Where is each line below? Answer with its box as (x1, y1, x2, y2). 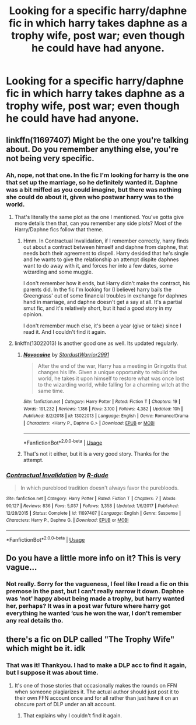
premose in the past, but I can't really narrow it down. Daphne (6, 587, 184, 596)
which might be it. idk (6, 644, 86, 654)
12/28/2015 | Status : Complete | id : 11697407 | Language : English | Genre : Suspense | (6, 510, 181, 516)
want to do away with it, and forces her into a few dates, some (23, 262, 173, 269)
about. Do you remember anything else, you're (6, 144, 179, 154)
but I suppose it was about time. (6, 669, 99, 677)
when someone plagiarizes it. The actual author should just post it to (14, 688, 179, 695)
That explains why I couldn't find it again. (23, 712, 123, 719)
